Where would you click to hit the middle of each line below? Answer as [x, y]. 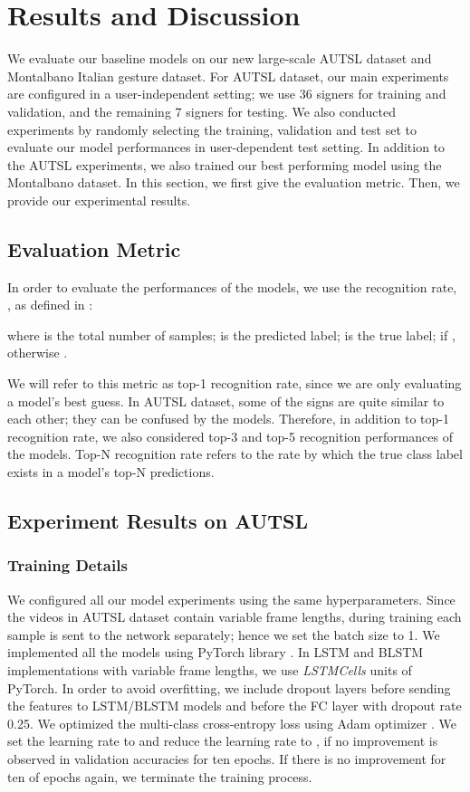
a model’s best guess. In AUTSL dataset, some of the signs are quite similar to [226, 401]
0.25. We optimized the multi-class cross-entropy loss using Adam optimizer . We [232, 723]
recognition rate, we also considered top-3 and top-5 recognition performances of [230, 436]
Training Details [67, 565]
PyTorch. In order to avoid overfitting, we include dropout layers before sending [229, 687]
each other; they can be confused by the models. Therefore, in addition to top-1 [228, 419]
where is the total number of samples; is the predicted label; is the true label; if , [231, 334]
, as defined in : [50, 305]
